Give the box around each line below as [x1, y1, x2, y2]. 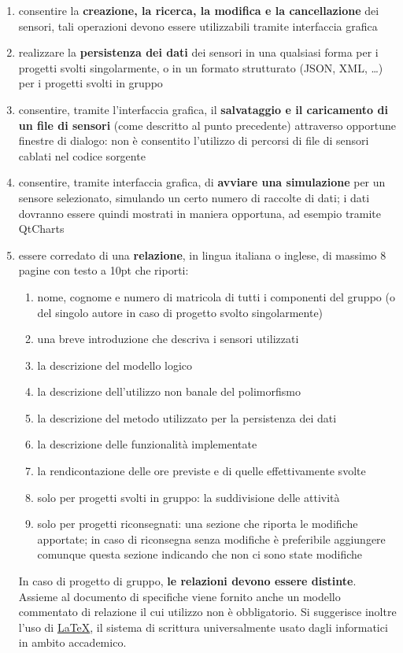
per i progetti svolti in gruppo [18, 75, 163, 91]
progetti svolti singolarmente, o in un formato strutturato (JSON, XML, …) [18, 59, 383, 76]
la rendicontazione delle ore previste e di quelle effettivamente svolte [37, 463, 366, 479]
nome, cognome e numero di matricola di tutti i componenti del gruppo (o [37, 288, 395, 304]
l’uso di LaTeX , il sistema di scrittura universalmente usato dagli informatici [18, 618, 388, 635]
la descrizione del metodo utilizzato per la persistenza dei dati [37, 409, 337, 426]
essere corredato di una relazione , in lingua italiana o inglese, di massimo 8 [18, 246, 386, 263]
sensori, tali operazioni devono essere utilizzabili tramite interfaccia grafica [18, 17, 378, 34]
